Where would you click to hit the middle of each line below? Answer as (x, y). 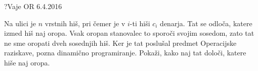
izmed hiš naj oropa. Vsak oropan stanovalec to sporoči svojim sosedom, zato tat (129, 33)
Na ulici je (20, 23)
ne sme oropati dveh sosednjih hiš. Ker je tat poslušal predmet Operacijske (120, 43)
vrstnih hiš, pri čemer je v (85, 23)
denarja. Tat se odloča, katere (206, 23)
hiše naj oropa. (27, 62)
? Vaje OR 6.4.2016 (33, 6)
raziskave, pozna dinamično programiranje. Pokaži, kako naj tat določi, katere (125, 53)
